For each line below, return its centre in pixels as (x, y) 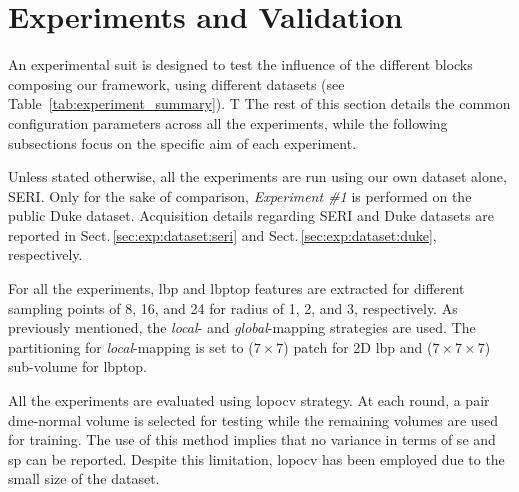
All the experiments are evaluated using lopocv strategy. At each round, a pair (249, 400)
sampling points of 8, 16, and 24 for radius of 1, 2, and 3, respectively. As (233, 307)
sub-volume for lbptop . (78, 366)
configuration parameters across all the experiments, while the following (228, 122)
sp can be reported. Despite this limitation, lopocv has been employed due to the (256, 458)
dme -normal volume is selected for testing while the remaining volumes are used (253, 419)
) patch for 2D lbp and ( (358, 346)
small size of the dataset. (84, 478)
